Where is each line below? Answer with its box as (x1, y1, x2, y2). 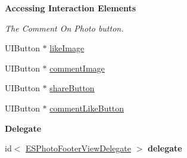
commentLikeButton (49, 101, 124, 114)
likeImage (49, 42, 85, 54)
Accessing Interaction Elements (5, 2, 136, 14)
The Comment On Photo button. (5, 21, 124, 34)
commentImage (49, 61, 105, 74)
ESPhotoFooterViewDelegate (26, 142, 132, 154)
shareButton (49, 82, 95, 94)
